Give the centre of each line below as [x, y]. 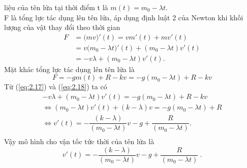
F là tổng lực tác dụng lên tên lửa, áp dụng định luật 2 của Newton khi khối [124, 17]
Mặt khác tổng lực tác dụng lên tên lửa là [69, 69]
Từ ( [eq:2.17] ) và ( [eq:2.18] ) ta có [56, 87]
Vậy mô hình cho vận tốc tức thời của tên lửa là [79, 141]
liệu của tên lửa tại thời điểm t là [56, 7]
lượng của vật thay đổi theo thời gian [62, 27]
